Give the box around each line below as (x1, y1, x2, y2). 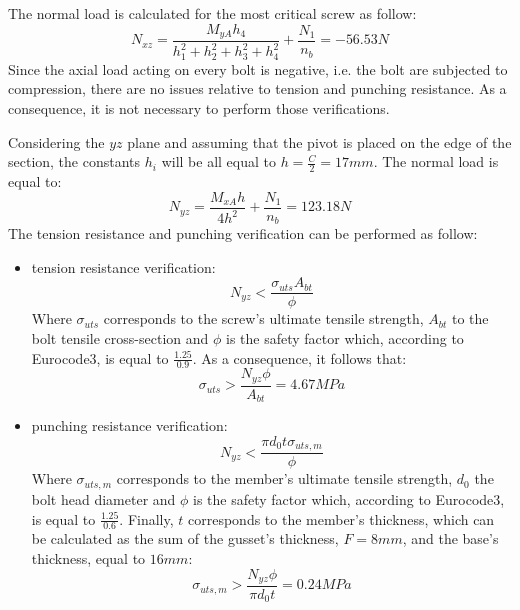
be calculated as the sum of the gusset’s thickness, (31, 528, 339, 549)
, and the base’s (402, 528, 499, 549)
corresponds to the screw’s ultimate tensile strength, (103, 308, 424, 329)
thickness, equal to (31, 547, 146, 568)
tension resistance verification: (31, 256, 216, 277)
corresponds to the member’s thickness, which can (188, 508, 495, 529)
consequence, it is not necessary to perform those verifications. (8, 98, 390, 119)
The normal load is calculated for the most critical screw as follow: (8, 3, 417, 23)
